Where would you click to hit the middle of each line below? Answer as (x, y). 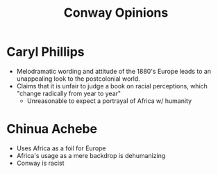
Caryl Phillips (45, 52)
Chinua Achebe (52, 129)
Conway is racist (40, 163)
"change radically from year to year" (69, 93)
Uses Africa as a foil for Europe (61, 148)
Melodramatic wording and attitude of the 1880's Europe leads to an (114, 71)
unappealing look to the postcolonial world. (78, 79)
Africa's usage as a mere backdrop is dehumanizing (91, 155)
